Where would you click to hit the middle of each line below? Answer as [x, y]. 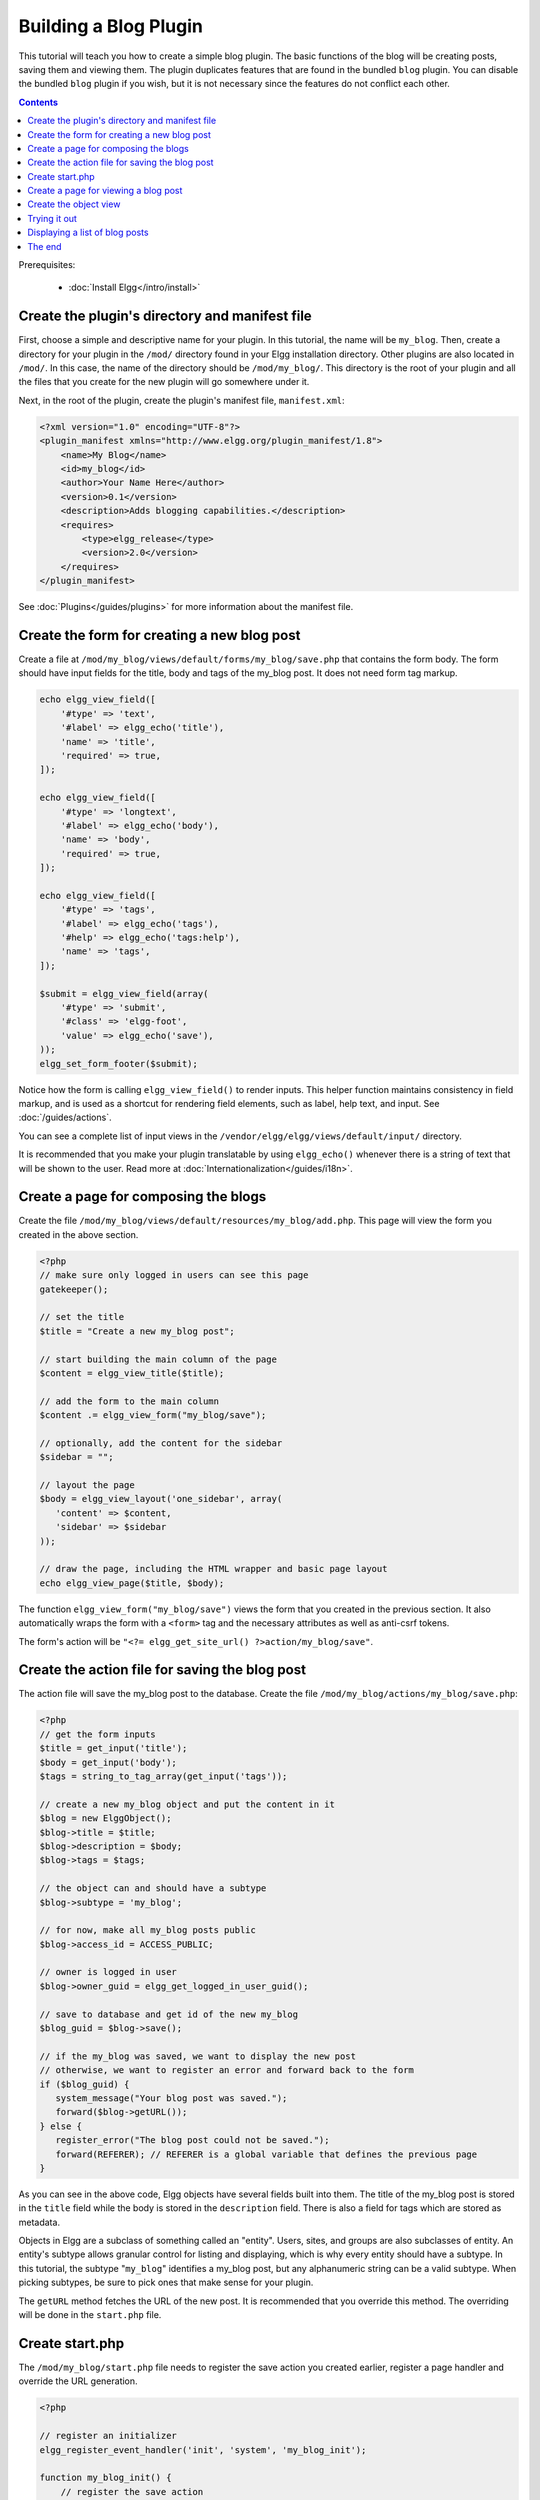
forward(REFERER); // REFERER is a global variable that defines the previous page [266, 2154]
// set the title [82, 1317]
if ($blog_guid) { [84, 2084]
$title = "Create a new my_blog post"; [137, 1331]
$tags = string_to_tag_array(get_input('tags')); [163, 1776]
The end [44, 246]
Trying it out [52, 218]
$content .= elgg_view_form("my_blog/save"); [153, 1415]
